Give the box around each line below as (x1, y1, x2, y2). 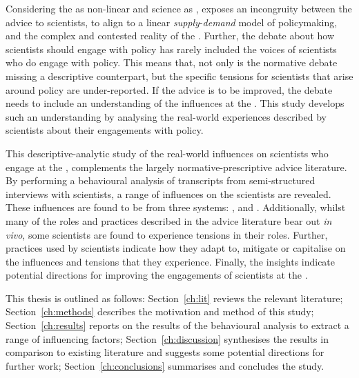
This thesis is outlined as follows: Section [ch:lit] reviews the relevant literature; (6, 290, 343, 305)
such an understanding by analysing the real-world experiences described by (6, 109, 327, 123)
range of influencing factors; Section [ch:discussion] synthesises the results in (6, 331, 329, 346)
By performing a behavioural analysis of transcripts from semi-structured (6, 173, 316, 188)
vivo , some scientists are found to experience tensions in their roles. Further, (6, 227, 328, 241)
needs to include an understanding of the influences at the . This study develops (6, 96, 345, 110)
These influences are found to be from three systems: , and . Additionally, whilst (6, 200, 346, 215)
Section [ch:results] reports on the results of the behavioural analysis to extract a (6, 318, 349, 332)
